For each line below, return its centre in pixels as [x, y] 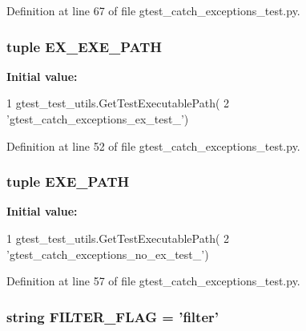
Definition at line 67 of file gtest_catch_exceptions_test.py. [153, 10]
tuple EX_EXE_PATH [85, 46]
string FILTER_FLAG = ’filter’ [113, 316]
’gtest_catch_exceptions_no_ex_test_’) [108, 254]
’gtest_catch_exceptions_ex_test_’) [98, 119]
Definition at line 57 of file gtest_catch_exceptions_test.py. [153, 281]
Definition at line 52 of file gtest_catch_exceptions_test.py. [153, 145]
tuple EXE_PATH [68, 182]
